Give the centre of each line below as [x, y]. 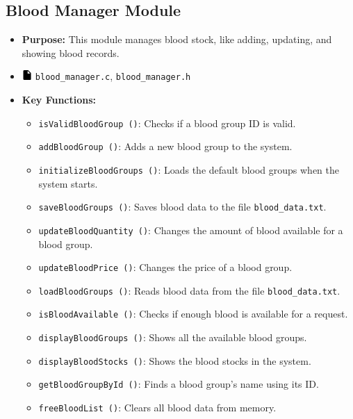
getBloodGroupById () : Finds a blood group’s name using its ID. [179, 384]
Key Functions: [59, 100]
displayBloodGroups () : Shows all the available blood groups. [173, 337]
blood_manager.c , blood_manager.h [113, 76]
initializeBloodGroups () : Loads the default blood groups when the [189, 169]
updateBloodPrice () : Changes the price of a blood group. [165, 267]
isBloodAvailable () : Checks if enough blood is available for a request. [193, 314]
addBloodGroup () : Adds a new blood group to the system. [165, 146]
